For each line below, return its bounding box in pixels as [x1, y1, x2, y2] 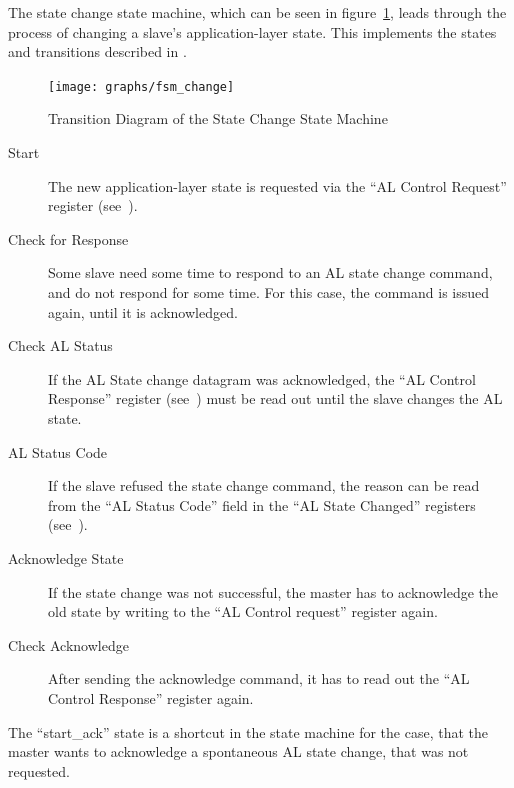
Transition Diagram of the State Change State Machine [48, 108, 388, 129]
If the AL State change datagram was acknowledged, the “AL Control [48, 368, 476, 389]
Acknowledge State [8, 547, 124, 568]
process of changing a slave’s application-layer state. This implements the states [8, 21, 497, 42]
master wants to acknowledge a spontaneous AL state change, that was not [8, 741, 469, 762]
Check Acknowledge [8, 634, 129, 655]
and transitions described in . [8, 41, 187, 62]
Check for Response [8, 228, 129, 249]
